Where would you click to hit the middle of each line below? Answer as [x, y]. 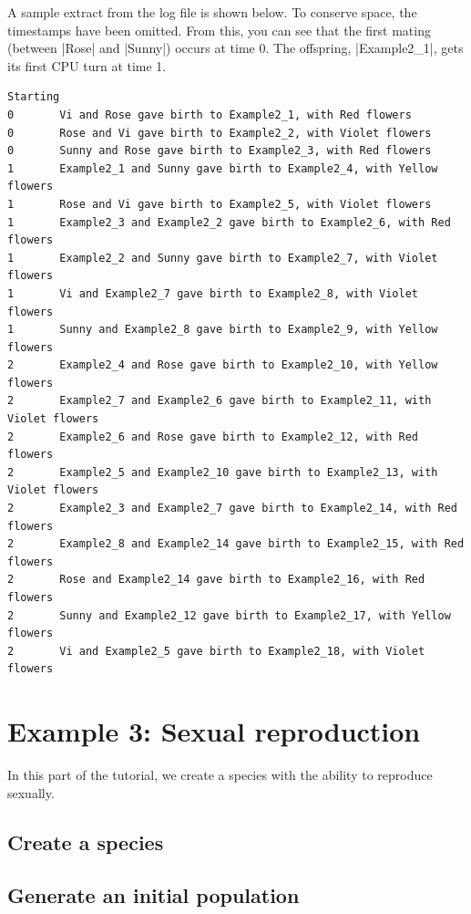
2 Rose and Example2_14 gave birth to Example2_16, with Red [216, 580]
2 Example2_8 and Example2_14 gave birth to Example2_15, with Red [236, 544]
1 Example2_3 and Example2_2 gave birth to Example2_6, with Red [229, 222]
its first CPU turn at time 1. [87, 65]
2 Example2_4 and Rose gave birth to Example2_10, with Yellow [223, 365]
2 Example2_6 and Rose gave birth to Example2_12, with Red [213, 436]
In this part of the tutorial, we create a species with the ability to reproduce [220, 775]
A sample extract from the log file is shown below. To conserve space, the [212, 12]
